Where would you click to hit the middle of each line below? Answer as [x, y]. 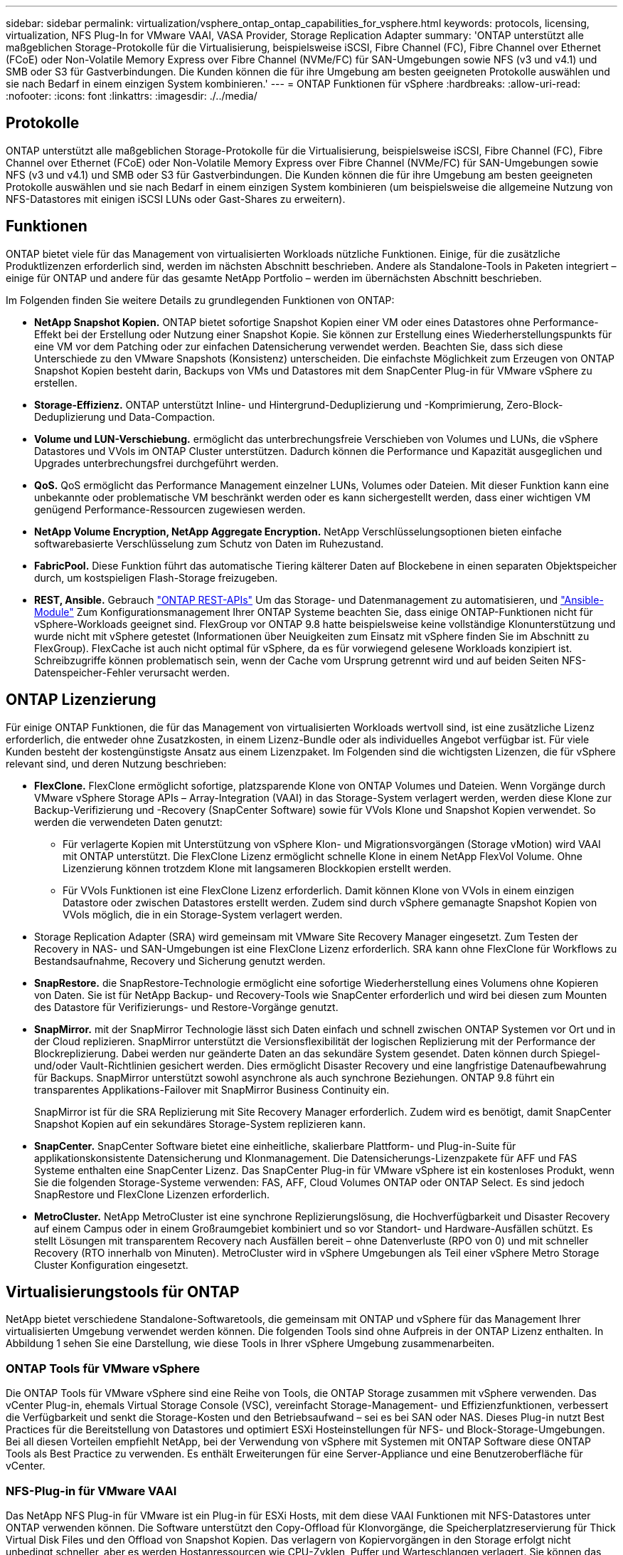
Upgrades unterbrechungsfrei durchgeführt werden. [156, 463]
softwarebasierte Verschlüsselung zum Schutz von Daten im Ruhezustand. [209, 543]
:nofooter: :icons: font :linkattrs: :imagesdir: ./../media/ [132, 96]
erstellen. [56, 382]
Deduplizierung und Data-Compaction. [125, 417]
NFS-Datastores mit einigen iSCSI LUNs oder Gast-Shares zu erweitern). [176, 199]
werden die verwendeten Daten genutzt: [128, 822]
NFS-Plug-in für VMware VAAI [91, 1491]
